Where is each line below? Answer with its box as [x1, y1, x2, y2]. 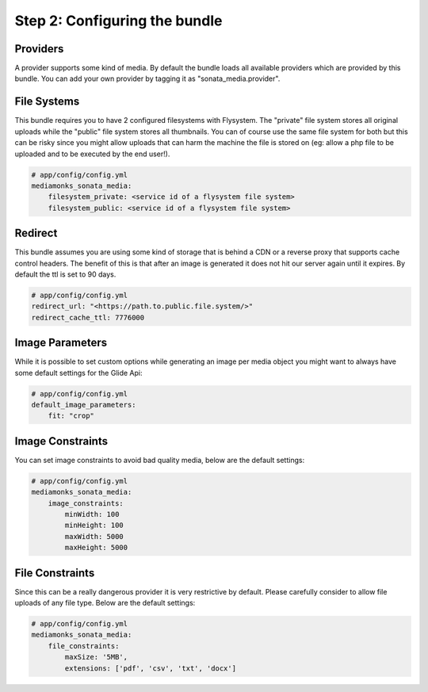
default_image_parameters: [31, 400, 136, 409]
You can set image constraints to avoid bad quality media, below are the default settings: [14, 455, 305, 465]
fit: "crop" [48, 411, 95, 420]
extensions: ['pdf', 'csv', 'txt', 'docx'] [64, 663, 237, 673]
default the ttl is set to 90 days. [14, 270, 117, 279]
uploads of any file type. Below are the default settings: [14, 598, 196, 608]
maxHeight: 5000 [64, 543, 128, 552]
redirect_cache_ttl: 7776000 [31, 313, 145, 322]
